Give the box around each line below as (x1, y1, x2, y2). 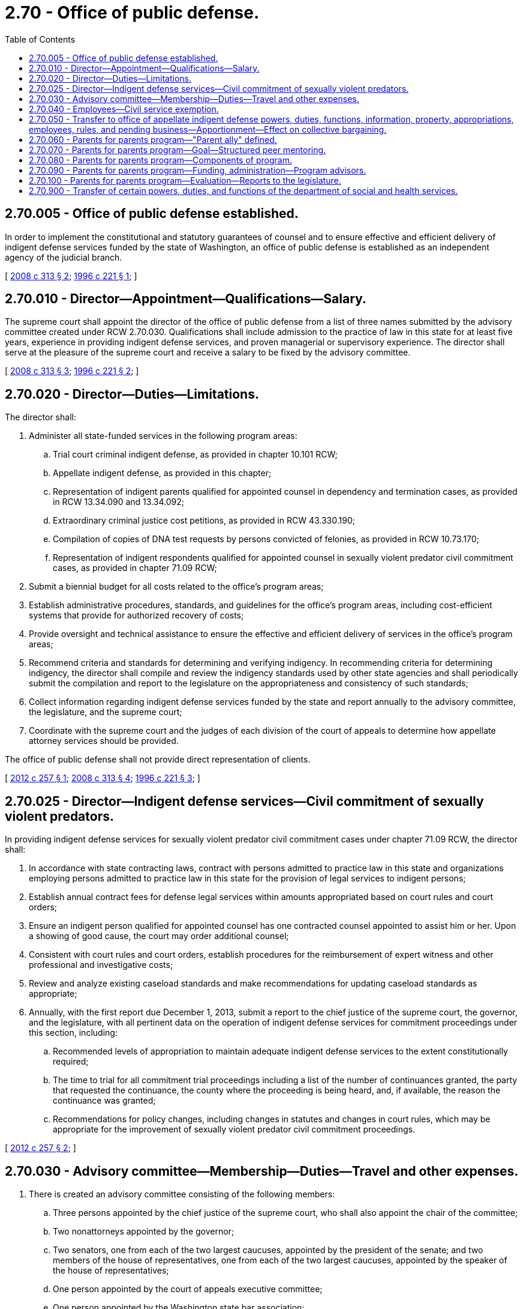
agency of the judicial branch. (5, 252, 122, 262)
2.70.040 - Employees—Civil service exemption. (29, 103, 219, 114)
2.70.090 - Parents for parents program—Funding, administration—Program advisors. (29, 165, 366, 175)
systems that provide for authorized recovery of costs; (29, 610, 244, 621)
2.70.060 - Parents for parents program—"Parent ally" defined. (29, 134, 277, 145)
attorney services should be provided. (29, 736, 179, 746)
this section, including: (29, 1027, 118, 1038)
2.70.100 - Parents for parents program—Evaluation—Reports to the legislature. (29, 175, 341, 186)
